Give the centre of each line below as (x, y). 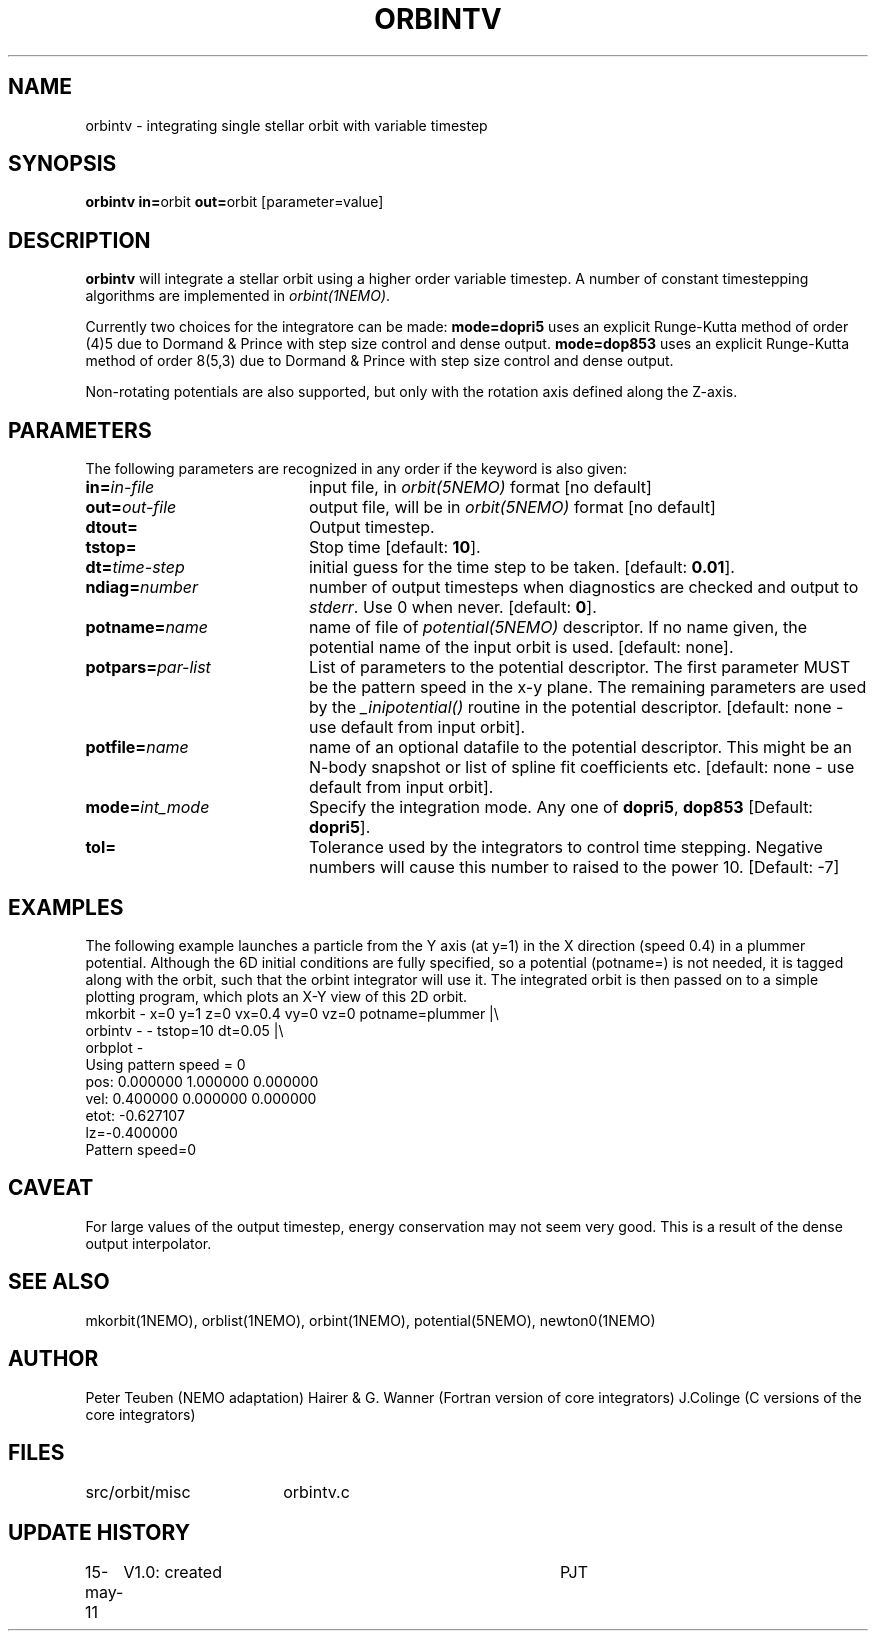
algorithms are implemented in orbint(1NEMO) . (238, 296)
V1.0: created (172, 1572)
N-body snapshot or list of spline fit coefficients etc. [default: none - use (581, 767)
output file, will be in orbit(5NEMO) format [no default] (512, 507)
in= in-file (120, 487)
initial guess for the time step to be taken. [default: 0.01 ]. (521, 567)
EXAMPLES (66, 907)
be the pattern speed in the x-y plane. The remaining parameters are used (587, 687)
